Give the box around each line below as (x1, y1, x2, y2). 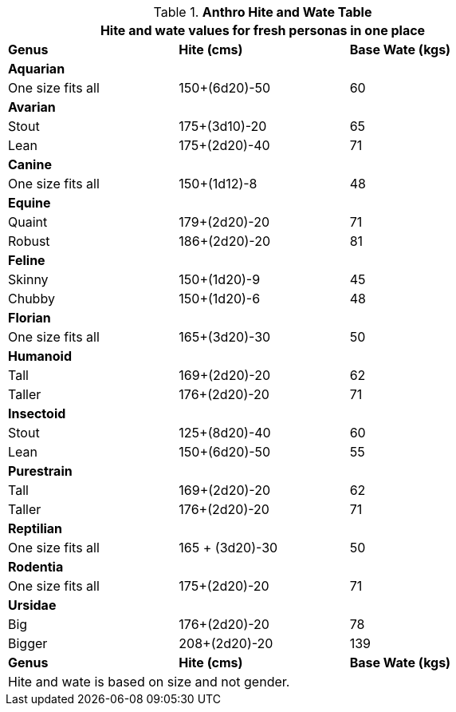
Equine (8, 195, 51, 211)
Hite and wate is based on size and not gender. (8, 674, 290, 690)
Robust (8, 233, 50, 249)
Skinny (8, 271, 49, 287)
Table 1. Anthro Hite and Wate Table (153, 4, 372, 20)
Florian (8, 310, 51, 326)
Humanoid (8, 348, 72, 364)
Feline (8, 252, 45, 268)
